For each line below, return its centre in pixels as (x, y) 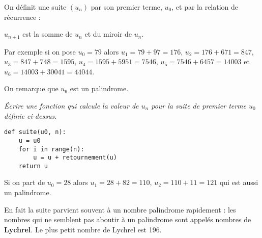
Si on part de (25, 182)
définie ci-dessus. (31, 115)
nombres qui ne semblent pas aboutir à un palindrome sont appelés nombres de (128, 219)
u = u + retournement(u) (75, 158)
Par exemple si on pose (40, 51)
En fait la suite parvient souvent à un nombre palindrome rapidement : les (120, 209)
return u (33, 166)
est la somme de (48, 34)
